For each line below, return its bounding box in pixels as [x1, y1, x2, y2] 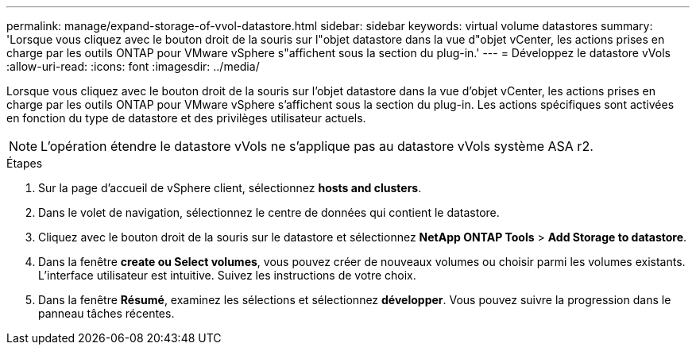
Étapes [6, 156, 43, 170]
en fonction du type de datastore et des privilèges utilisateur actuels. [6, 111, 366, 125]
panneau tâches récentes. [38, 307, 175, 320]
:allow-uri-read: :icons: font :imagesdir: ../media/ [6, 60, 260, 73]
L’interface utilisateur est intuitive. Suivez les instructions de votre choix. [38, 268, 416, 282]
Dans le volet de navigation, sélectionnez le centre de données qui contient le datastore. [38, 206, 500, 219]
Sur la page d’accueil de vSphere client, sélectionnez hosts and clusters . [38, 181, 422, 195]
